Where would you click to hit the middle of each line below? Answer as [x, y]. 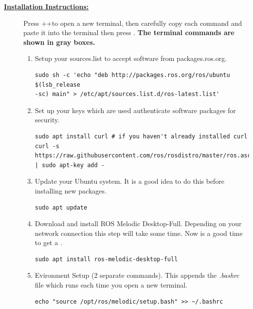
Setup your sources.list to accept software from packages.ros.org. [131, 58]
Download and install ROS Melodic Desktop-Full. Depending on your [138, 223]
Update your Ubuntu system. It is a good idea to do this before [130, 181]
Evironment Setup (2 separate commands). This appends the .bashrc [137, 275]
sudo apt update [61, 207]
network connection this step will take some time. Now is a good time [139, 233]
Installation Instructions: [46, 6]
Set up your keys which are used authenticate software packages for [135, 110]
